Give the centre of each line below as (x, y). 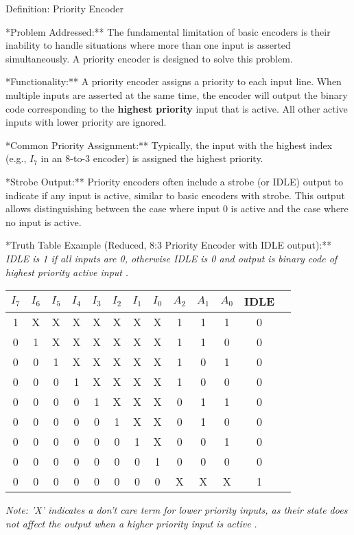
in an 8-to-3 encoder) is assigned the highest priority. (152, 158)
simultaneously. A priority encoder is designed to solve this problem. (149, 58)
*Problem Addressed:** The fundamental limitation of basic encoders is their (168, 31)
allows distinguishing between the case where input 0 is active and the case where (177, 208)
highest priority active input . (67, 272)
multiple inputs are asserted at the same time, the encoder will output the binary (177, 94)
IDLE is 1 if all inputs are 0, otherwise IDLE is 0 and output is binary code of (172, 258)
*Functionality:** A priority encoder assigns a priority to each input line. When (174, 81)
